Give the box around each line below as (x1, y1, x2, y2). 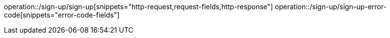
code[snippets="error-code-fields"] (4, 11, 120, 19)
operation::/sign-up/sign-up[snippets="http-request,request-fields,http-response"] (4, 2, 273, 11)
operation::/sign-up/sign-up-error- (275, 2, 387, 11)
